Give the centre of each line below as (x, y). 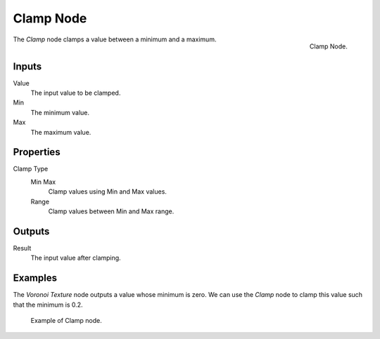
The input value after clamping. (76, 258)
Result (22, 248)
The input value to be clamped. (76, 93)
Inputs (27, 66)
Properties (37, 152)
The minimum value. (60, 112)
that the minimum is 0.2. (48, 305)
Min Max (43, 182)
